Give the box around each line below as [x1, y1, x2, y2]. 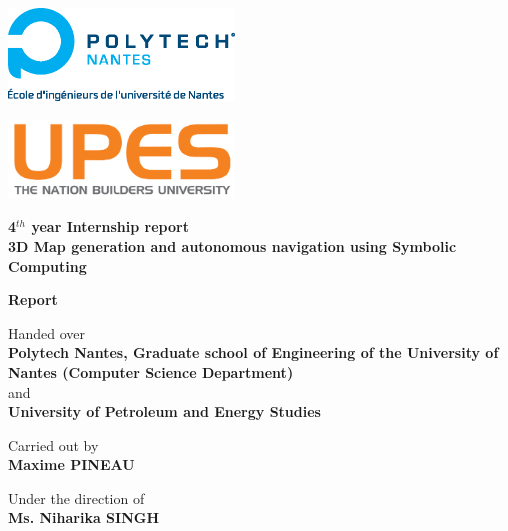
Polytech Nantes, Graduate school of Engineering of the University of [8, 342, 499, 363]
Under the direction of [8, 487, 145, 508]
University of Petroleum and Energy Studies [8, 401, 321, 422]
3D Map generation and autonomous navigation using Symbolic [8, 235, 457, 256]
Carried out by [8, 434, 99, 455]
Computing [8, 255, 87, 276]
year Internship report [31, 216, 189, 237]
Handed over [8, 322, 86, 343]
